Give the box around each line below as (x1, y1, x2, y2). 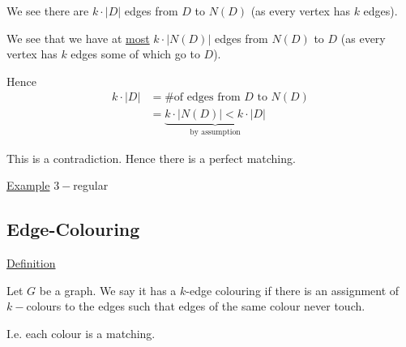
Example (6, 177, 50, 194)
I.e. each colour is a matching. (6, 325, 156, 342)
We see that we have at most (6, 29, 150, 46)
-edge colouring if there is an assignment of (186, 281, 400, 298)
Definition (6, 255, 56, 272)
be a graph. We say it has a (39, 281, 177, 298)
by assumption (190, 128, 241, 137)
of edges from (173, 92, 241, 104)
